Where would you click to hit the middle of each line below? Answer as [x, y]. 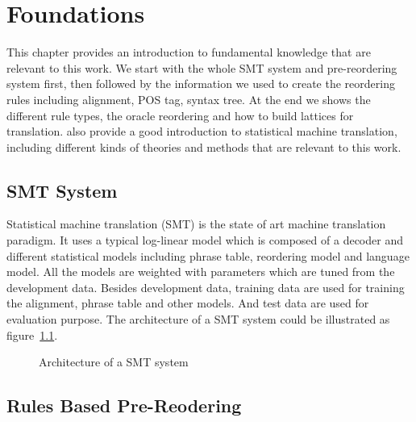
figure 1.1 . [32, 334]
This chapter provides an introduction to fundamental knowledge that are [189, 52]
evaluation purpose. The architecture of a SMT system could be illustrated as [198, 319]
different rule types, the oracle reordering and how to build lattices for [180, 115]
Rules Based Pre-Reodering [124, 405]
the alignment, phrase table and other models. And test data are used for [188, 303]
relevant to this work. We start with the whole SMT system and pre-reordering [202, 67]
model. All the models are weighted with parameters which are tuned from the [201, 272]
